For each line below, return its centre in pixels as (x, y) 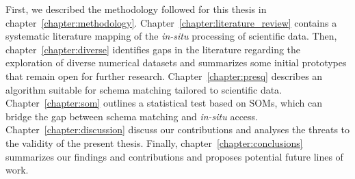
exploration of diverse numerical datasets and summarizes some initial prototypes (176, 63)
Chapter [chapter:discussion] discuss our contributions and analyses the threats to (178, 129)
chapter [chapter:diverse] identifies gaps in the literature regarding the (153, 49)
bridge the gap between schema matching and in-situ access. (132, 116)
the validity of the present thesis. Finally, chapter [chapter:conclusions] (154, 142)
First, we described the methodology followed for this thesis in (136, 9)
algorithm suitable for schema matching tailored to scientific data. (144, 89)
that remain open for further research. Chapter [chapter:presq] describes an (164, 75)
